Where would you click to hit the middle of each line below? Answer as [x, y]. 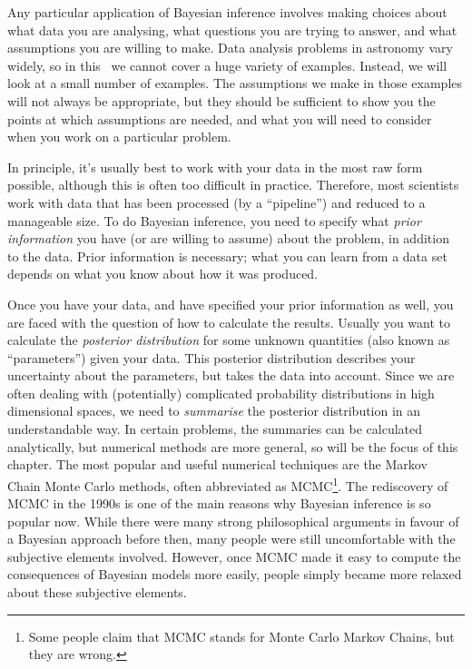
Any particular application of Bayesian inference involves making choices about [227, 12]
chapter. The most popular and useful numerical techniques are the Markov [217, 464]
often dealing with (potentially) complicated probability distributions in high [221, 393]
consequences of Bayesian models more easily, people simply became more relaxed [235, 574]
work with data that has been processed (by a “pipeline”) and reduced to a [216, 202]
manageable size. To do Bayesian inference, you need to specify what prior [214, 220]
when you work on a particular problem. [119, 137]
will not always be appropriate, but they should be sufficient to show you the [221, 100]
